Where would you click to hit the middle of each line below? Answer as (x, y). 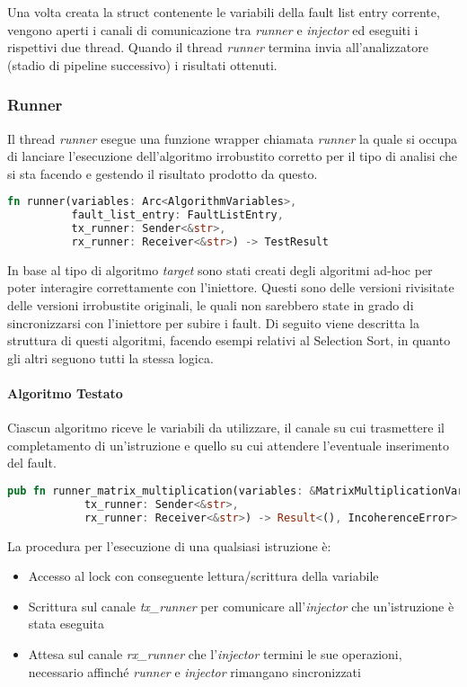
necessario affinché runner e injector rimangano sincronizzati (194, 671)
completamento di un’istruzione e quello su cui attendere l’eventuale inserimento (228, 445)
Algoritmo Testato (65, 393)
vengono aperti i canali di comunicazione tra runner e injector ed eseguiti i (213, 29)
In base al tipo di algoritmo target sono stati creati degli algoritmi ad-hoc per (220, 269)
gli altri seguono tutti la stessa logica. (110, 357)
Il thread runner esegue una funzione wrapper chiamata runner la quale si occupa (232, 138)
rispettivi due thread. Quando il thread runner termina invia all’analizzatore (218, 47)
